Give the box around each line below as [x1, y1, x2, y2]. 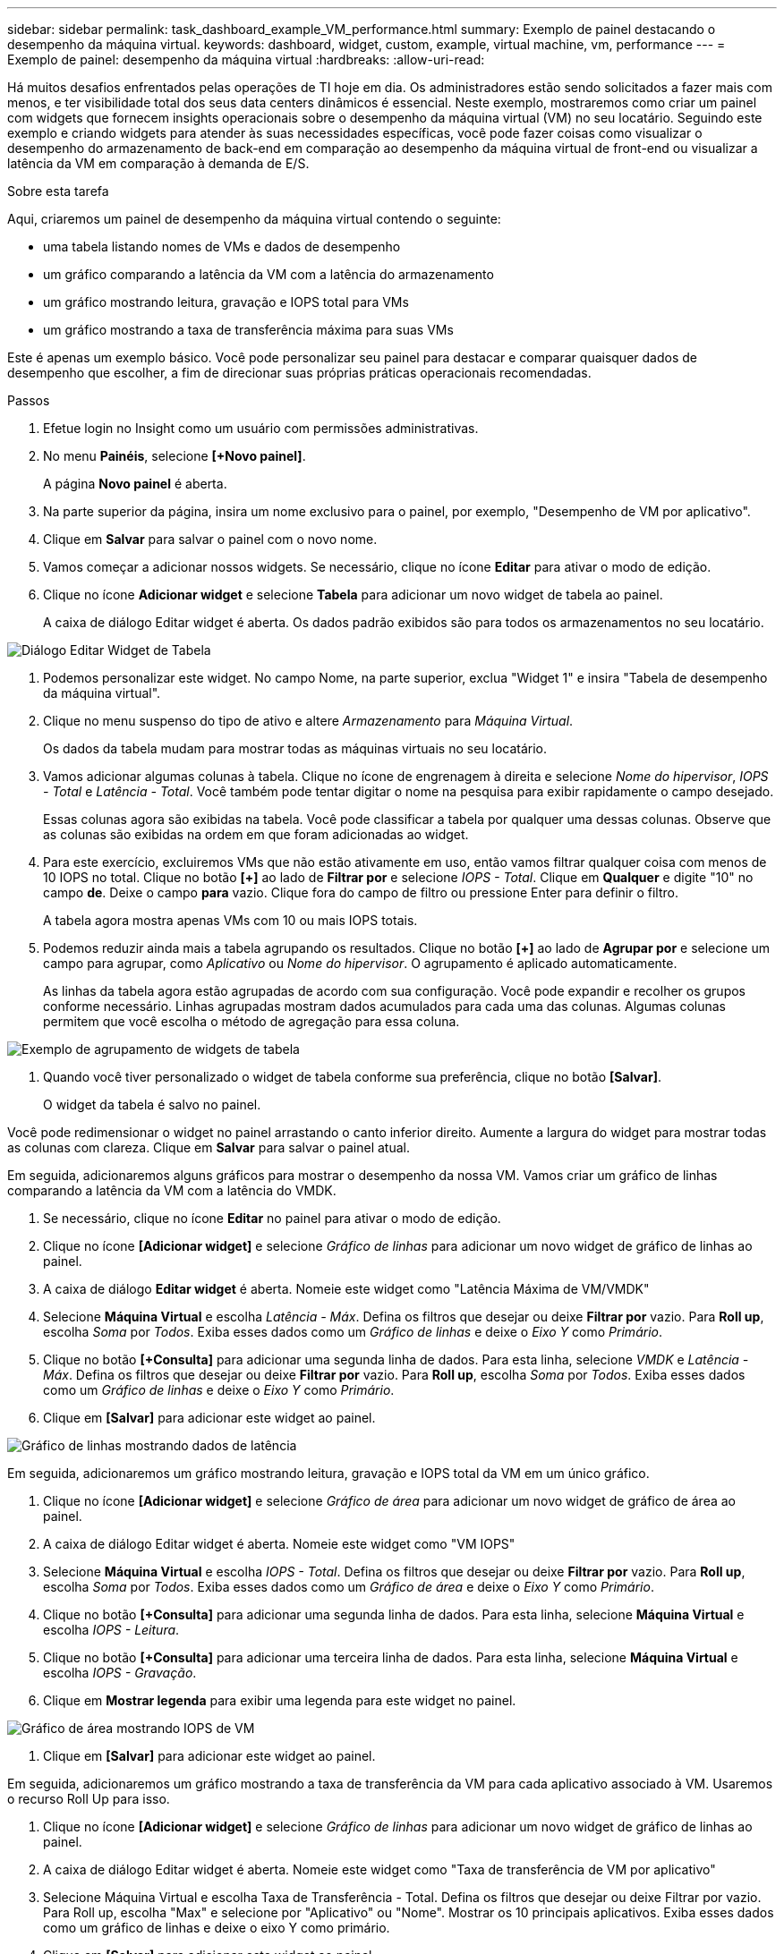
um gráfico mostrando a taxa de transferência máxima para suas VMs [43, 322, 454, 337]
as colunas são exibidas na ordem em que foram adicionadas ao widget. [43, 827, 469, 842]
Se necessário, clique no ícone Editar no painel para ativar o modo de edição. [43, 1211, 501, 1226]
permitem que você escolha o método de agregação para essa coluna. [43, 1014, 460, 1029]
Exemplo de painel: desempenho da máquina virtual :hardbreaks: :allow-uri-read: [7, 52, 485, 67]
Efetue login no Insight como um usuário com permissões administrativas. [43, 421, 479, 436]
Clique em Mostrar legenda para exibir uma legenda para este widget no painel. [43, 1693, 516, 1708]
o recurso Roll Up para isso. [7, 1791, 170, 1806]
